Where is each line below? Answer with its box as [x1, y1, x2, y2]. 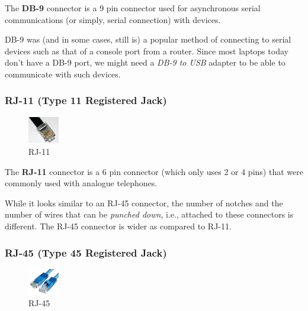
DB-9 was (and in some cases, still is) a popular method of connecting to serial [5, 33, 291, 46]
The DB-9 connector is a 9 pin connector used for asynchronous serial [5, 2, 261, 14]
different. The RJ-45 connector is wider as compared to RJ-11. [5, 220, 232, 232]
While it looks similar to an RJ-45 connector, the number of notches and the [5, 196, 283, 209]
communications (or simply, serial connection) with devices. [5, 13, 221, 25]
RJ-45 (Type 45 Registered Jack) [5, 245, 167, 260]
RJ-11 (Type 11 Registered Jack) [5, 93, 167, 108]
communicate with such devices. [5, 67, 121, 80]
